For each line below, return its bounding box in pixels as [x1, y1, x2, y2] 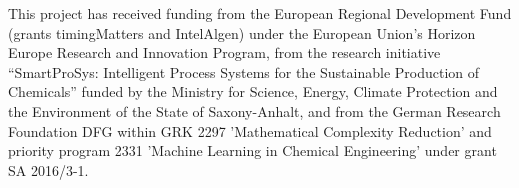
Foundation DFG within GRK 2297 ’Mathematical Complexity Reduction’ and [8, 120, 492, 141]
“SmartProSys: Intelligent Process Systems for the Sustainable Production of [8, 61, 480, 82]
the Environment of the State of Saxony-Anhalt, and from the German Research [8, 100, 501, 121]
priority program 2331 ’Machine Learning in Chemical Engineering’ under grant [8, 140, 497, 161]
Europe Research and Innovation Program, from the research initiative [8, 42, 441, 63]
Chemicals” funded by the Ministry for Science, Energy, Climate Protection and [8, 81, 498, 102]
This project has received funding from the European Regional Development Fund [8, 3, 512, 23]
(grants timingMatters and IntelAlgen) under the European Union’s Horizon [8, 22, 476, 43]
